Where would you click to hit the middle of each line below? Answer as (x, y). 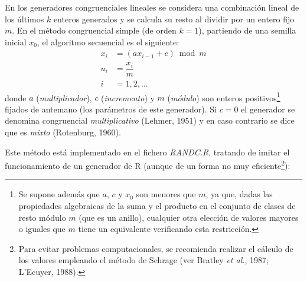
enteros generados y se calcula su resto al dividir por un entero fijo (174, 19)
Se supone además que (59, 194)
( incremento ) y (128, 97)
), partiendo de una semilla (247, 30)
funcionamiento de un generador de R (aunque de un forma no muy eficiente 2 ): (148, 165)
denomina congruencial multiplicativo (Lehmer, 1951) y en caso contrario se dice (150, 120)
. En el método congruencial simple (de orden (94, 30)
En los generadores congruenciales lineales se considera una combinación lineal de (152, 7)
